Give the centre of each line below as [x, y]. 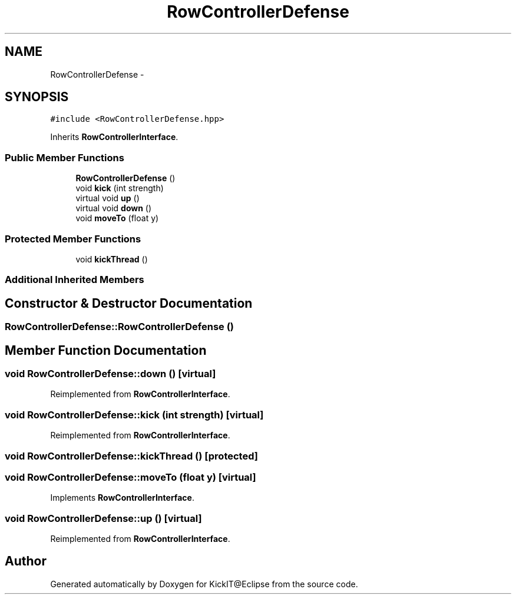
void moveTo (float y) [117, 218]
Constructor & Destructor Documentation [129, 303]
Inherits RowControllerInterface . [114, 137]
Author [26, 561]
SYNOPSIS [37, 97]
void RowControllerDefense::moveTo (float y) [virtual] [130, 477]
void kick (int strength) [120, 188]
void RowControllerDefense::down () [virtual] [110, 374]
